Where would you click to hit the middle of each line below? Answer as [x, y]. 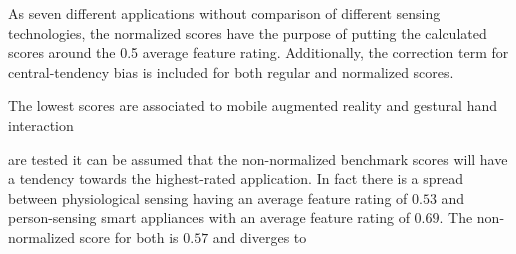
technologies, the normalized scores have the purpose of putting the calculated [247, 32]
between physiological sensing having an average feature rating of [208, 197]
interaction [41, 124]
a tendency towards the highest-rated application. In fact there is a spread [236, 178]
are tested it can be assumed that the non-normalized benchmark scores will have [258, 158]
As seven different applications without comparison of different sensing [224, 13]
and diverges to [259, 236]
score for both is [129, 236]
